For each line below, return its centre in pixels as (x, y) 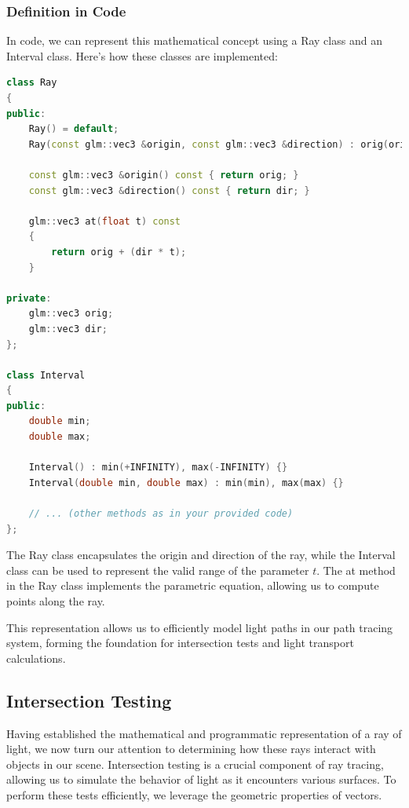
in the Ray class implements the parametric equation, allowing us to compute (193, 585)
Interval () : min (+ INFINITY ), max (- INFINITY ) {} (158, 468)
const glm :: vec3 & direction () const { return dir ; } (169, 190)
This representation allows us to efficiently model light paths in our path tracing (200, 627)
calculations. (36, 658)
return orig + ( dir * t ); (119, 252)
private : (29, 298)
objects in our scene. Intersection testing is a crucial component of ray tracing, (195, 764)
